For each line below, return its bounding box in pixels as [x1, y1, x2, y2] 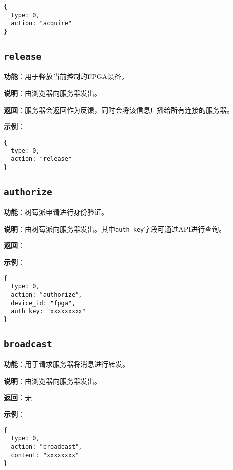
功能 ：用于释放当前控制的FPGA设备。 [4, 71, 129, 81]
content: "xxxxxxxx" [11, 451, 79, 459]
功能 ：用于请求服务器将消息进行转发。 [4, 359, 129, 369]
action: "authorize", [11, 291, 82, 298]
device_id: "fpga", [11, 299, 76, 307]
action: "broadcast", [11, 443, 82, 451]
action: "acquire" [11, 20, 72, 27]
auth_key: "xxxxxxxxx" [11, 308, 86, 315]
